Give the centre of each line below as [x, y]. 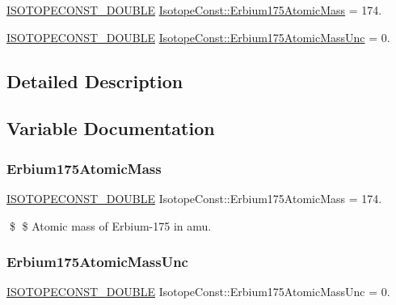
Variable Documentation [111, 128]
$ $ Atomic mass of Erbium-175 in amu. [110, 225]
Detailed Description [95, 80]
